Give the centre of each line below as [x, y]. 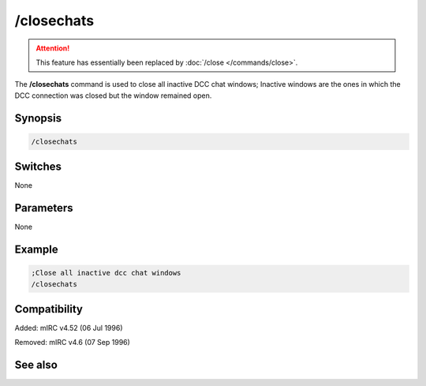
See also [36, 365]
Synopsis [38, 118]
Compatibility [49, 309]
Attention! [53, 48]
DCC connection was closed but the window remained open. [113, 96]
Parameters [44, 208]
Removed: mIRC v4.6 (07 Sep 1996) [72, 343]
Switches [38, 167]
